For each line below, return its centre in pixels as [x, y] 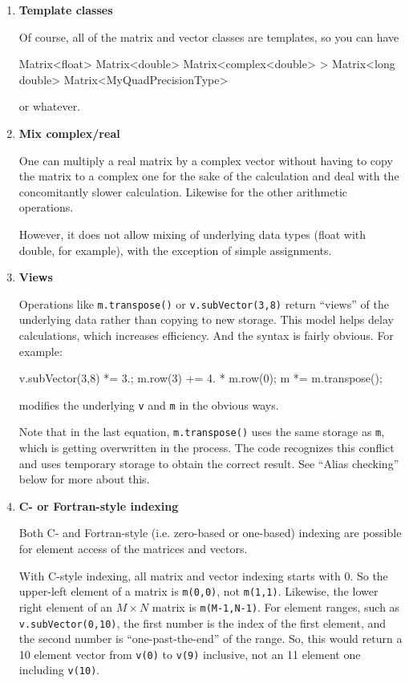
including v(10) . [59, 670]
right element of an [66, 606]
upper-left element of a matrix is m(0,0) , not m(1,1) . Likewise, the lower [198, 591]
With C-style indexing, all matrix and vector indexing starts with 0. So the [203, 575]
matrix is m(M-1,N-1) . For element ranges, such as [276, 606]
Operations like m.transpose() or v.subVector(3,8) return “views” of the [204, 303]
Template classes [66, 10]
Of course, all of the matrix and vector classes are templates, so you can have [209, 36]
